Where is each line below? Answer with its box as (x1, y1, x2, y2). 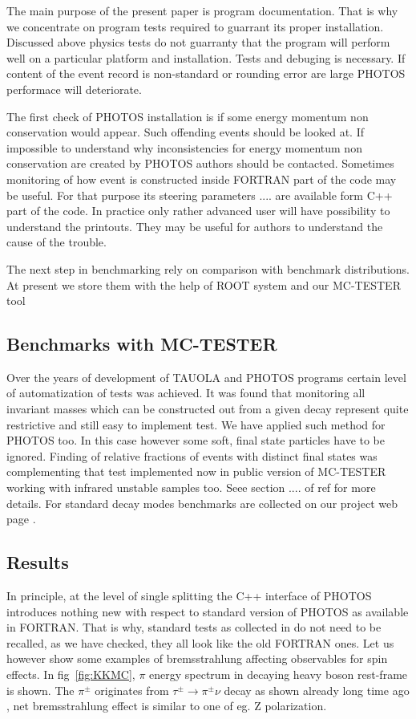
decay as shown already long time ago (224, 681, 410, 698)
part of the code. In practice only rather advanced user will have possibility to (6, 202, 390, 219)
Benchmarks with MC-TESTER (6, 331, 277, 356)
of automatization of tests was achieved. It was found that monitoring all (6, 384, 366, 401)
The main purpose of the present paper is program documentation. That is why (6, 2, 398, 18)
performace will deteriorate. (6, 80, 142, 97)
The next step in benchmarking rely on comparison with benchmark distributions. (6, 260, 410, 277)
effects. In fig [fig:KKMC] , (6, 666, 135, 682)
